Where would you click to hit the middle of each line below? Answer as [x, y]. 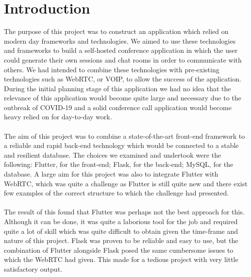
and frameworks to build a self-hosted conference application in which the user [121, 50]
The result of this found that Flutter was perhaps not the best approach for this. [124, 212]
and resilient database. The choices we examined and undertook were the [113, 155]
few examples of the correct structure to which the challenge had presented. [117, 193]
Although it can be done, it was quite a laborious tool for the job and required [121, 221]
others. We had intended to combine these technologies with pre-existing [112, 69]
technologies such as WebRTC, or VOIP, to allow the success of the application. [123, 79]
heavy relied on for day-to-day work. [58, 117]
